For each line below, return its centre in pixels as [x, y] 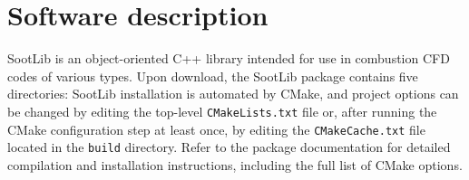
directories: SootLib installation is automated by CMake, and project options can [233, 94]
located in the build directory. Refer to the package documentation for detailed [229, 147]
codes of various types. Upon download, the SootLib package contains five [213, 76]
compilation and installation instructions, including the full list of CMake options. [235, 164]
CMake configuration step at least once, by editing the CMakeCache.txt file [216, 129]
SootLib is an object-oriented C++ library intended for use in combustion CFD [229, 58]
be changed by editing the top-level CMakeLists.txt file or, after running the [222, 111]
